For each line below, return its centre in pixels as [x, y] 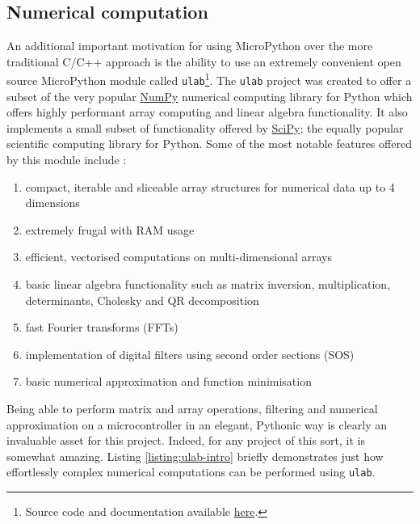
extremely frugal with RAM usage [110, 229]
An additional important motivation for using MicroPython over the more [190, 46]
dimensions [52, 203]
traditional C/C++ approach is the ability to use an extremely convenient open [204, 61]
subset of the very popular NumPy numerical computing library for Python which [210, 96]
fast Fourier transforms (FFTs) [102, 327]
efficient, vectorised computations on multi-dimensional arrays [178, 257]
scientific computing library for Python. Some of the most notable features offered [209, 144]
